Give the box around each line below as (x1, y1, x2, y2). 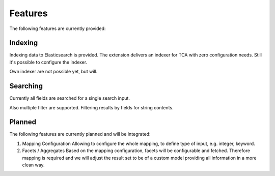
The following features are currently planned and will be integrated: (9, 131, 151, 137)
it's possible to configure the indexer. (9, 59, 88, 65)
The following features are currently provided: (9, 25, 106, 32)
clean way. (22, 162, 45, 168)
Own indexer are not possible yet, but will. (9, 69, 98, 75)
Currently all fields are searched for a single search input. (9, 95, 130, 101)
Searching (9, 82, 43, 91)
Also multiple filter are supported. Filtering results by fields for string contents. (9, 104, 174, 110)
